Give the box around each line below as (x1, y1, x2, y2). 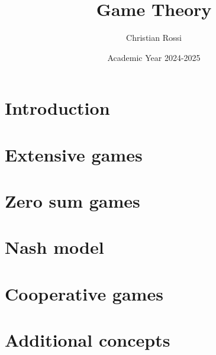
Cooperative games (5, 281, 163, 305)
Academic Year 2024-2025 (107, 51, 201, 63)
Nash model (5, 235, 104, 259)
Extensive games (5, 142, 143, 166)
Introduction (5, 96, 110, 120)
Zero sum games (5, 189, 140, 213)
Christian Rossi (126, 31, 182, 44)
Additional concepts (5, 328, 170, 352)
